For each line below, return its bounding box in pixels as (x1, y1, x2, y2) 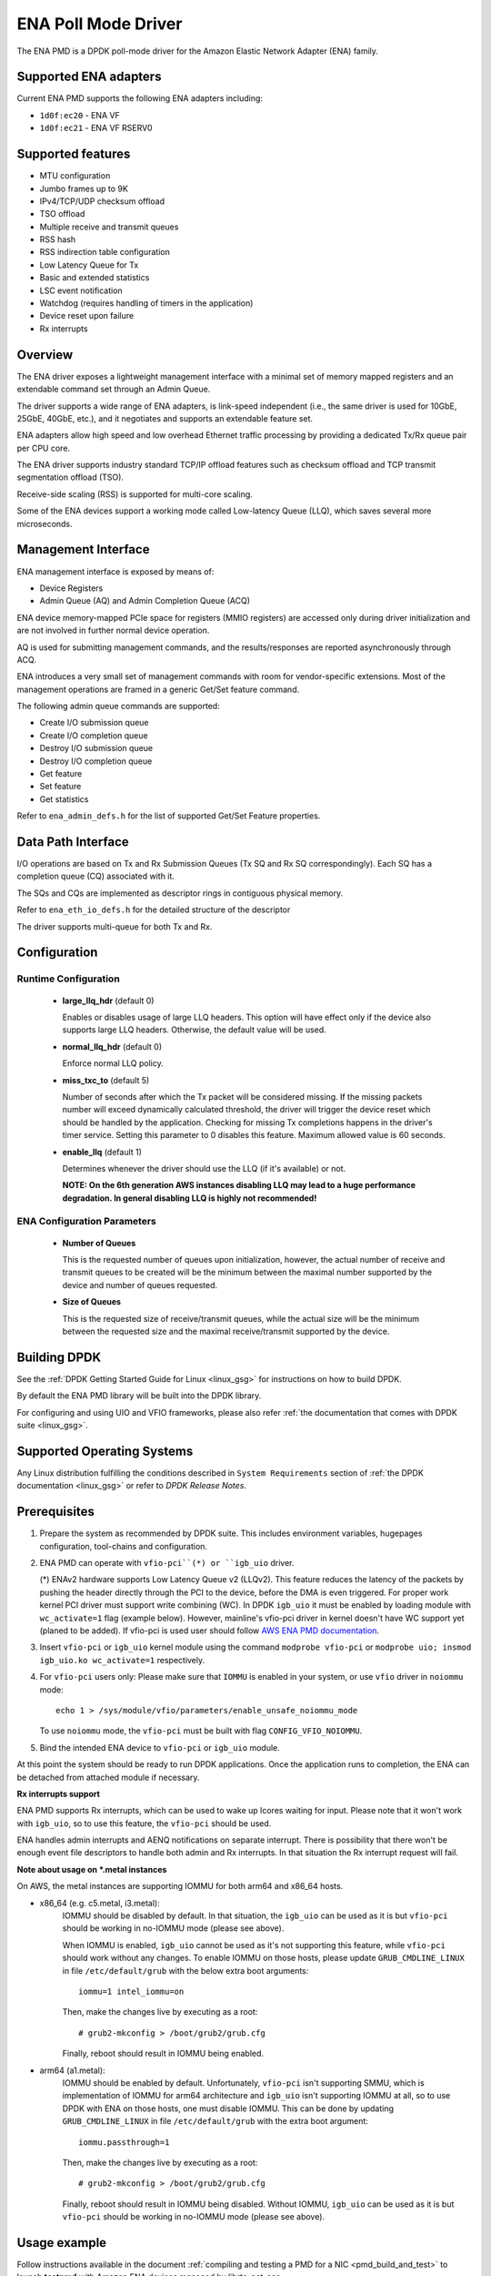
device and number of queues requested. (62, 1279, 218, 1290)
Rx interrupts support (16, 1788, 100, 1799)
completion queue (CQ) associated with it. (16, 870, 175, 882)
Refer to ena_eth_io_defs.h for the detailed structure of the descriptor (16, 904, 291, 915)
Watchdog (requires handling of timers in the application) (39, 298, 254, 309)
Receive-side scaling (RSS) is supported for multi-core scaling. (16, 488, 254, 500)
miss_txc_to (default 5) (62, 1074, 150, 1085)
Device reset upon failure (39, 310, 135, 321)
